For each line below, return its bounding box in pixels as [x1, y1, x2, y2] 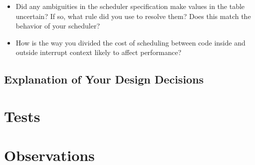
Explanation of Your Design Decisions [4, 71, 204, 87]
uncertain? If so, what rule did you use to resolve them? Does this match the [15, 10, 251, 21]
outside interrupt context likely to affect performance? [15, 47, 182, 57]
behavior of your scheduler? [15, 20, 100, 31]
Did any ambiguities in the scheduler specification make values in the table [15, 1, 245, 11]
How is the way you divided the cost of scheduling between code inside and [15, 37, 246, 47]
